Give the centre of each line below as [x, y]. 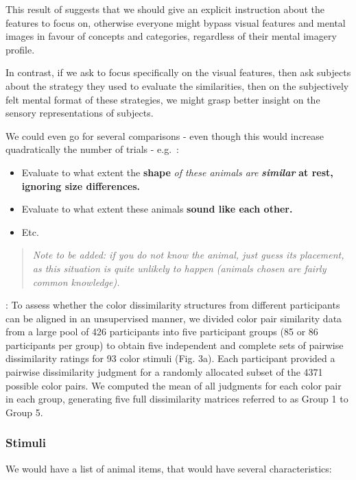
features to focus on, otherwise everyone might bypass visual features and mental [176, 22]
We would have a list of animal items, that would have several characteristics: [169, 468]
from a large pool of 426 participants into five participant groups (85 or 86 [162, 332]
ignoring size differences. [81, 185]
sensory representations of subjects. [80, 113]
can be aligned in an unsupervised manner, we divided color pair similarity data [174, 318]
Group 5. [24, 412]
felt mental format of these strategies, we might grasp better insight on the [163, 99]
